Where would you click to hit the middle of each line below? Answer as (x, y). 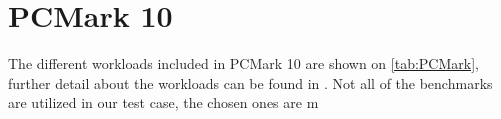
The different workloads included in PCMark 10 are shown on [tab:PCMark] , (243, 63)
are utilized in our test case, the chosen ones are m (163, 102)
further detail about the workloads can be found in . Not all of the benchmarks (250, 82)
